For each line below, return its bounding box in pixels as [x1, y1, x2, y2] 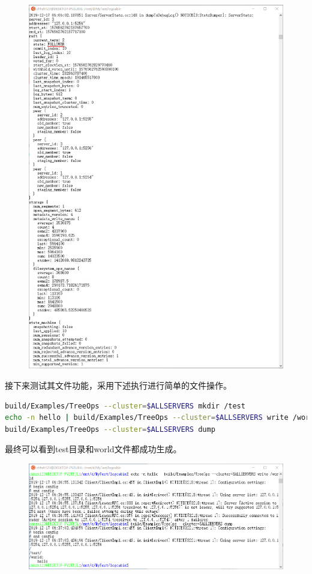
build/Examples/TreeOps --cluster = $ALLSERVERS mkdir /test [5, 401, 245, 410]
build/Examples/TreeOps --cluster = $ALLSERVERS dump [5, 425, 215, 434]
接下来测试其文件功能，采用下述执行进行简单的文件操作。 [5, 378, 232, 391]
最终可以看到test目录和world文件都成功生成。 [5, 443, 182, 455]
